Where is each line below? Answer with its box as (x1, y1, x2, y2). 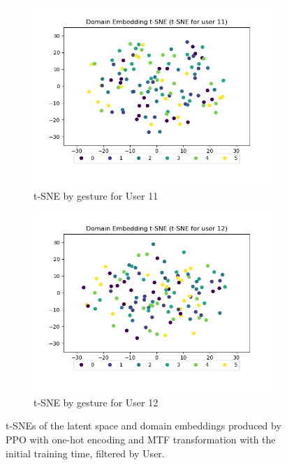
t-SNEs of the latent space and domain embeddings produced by (6, 418, 281, 433)
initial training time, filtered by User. (6, 445, 165, 460)
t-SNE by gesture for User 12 (34, 394, 159, 409)
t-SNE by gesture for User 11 (34, 188, 159, 202)
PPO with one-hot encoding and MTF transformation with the (6, 431, 276, 446)
